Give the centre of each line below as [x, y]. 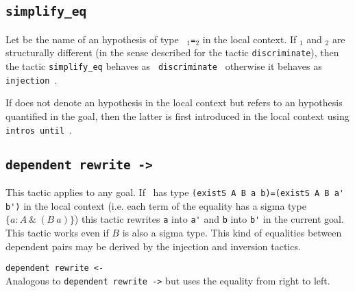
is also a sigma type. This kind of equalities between [232, 232]
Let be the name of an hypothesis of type [92, 39]
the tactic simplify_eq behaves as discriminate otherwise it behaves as [164, 66]
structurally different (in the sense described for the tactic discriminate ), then [172, 52]
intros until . [39, 129]
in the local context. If [249, 39]
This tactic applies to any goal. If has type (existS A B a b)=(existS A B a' [175, 192]
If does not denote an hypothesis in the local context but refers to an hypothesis [174, 102]
